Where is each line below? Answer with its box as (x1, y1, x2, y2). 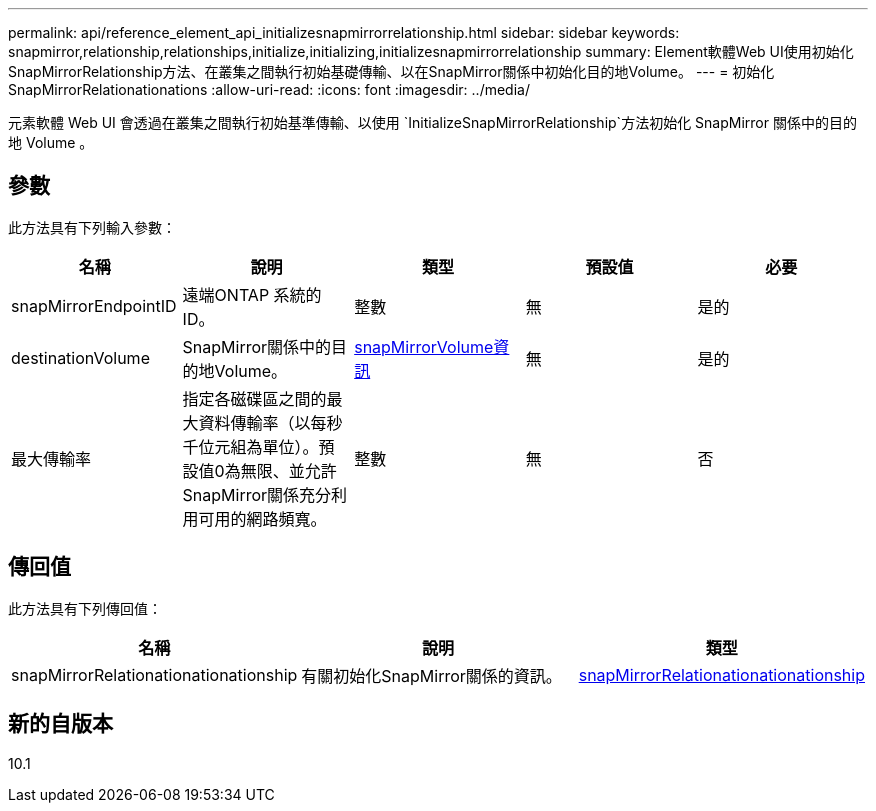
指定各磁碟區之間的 (182, 388, 327, 409)
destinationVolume (11, 347, 150, 368)
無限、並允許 (240, 460, 337, 481)
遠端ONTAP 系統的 (182, 284, 322, 305)
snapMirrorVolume (354, 336, 494, 357)
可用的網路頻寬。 (198, 508, 327, 529)
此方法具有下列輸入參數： (8, 218, 176, 236)
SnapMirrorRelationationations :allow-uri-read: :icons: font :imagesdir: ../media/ (8, 81, 530, 98)
